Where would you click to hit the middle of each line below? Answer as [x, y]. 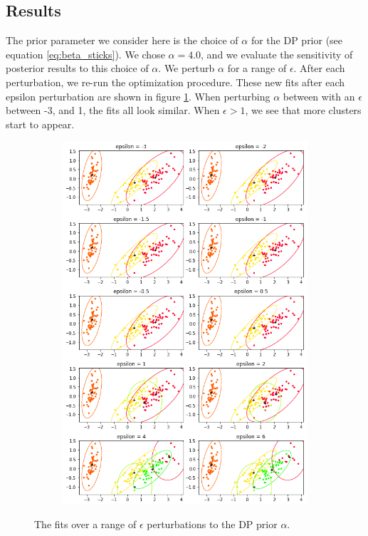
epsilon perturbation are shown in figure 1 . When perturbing [138, 96]
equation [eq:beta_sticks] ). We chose [85, 54]
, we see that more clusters [303, 110]
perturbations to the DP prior [212, 524]
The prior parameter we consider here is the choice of [122, 40]
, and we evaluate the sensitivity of [277, 54]
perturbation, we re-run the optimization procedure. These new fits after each [175, 82]
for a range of [257, 68]
